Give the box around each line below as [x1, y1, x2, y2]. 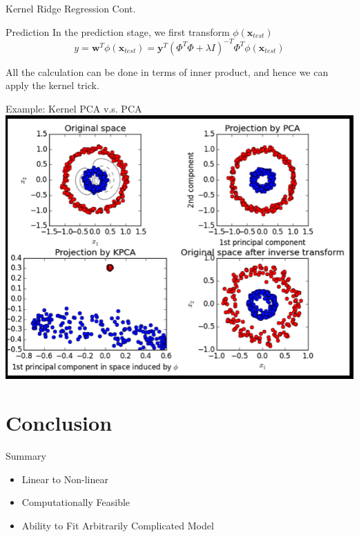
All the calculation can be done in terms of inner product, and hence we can [6, 64, 329, 79]
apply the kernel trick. [6, 78, 99, 92]
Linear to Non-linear [21, 471, 108, 486]
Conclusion [6, 409, 113, 437]
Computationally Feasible [21, 495, 130, 509]
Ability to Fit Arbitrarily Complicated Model [21, 518, 214, 532]
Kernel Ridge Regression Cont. [6, 1, 136, 15]
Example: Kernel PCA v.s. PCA [6, 101, 142, 115]
